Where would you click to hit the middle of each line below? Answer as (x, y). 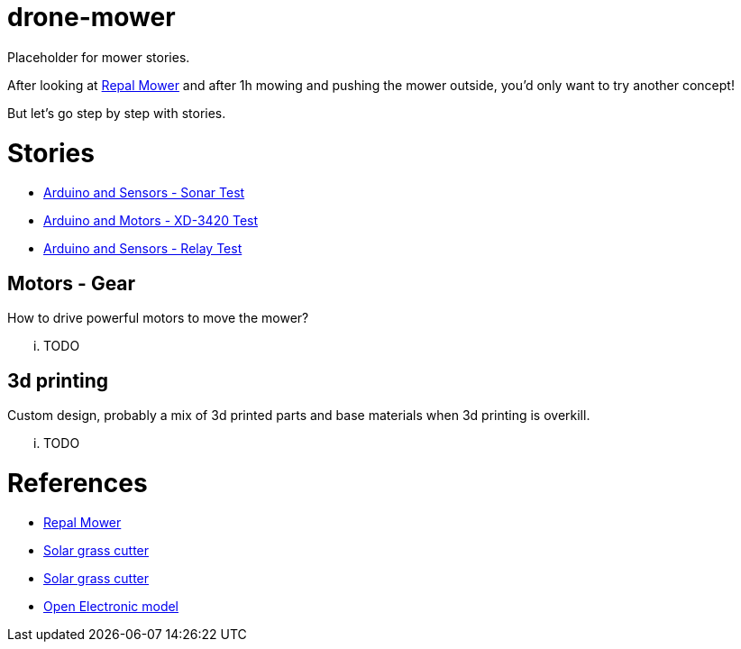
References (78, 483)
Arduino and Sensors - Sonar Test (144, 193)
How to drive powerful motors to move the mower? (158, 318)
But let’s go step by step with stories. (117, 113)
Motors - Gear (72, 283)
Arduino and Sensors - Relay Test (143, 249)
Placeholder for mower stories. (99, 57)
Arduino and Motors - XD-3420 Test (151, 221)
